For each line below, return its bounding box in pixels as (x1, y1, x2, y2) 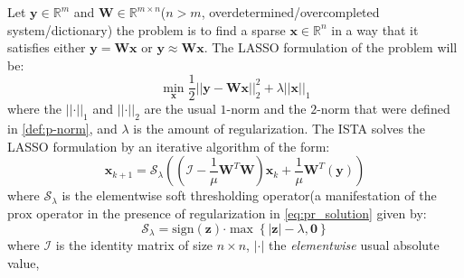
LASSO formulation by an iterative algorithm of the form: (7, 136, 330, 155)
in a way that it (331, 20, 419, 39)
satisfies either (7, 38, 86, 57)
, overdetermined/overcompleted (201, 3, 380, 21)
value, (7, 253, 40, 272)
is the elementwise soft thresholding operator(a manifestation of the (62, 186, 437, 205)
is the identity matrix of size (55, 236, 213, 255)
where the (7, 99, 62, 118)
